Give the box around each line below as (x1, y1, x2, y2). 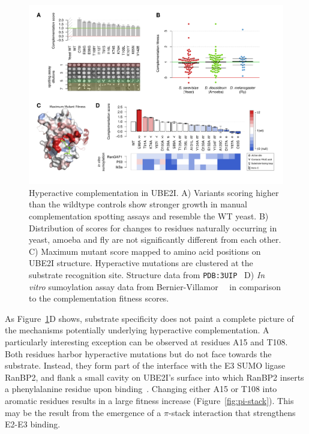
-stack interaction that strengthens (168, 406, 296, 418)
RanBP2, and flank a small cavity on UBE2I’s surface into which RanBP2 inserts (5, 370, 304, 383)
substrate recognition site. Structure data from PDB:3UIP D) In (29, 268, 265, 281)
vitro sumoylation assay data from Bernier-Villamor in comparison (29, 280, 281, 293)
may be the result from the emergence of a (5, 406, 161, 418)
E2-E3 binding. (5, 418, 61, 430)
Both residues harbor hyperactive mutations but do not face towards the (5, 347, 272, 360)
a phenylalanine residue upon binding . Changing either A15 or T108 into (5, 382, 277, 395)
